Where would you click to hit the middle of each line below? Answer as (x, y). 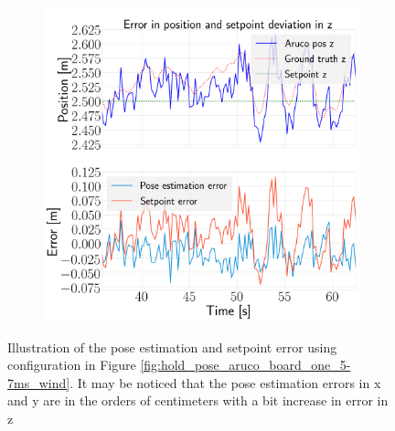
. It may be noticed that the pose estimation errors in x (225, 382)
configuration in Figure (72, 365)
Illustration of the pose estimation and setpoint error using (172, 347)
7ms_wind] (39, 382)
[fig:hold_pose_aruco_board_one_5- (246, 365)
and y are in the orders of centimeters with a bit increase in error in (198, 400)
